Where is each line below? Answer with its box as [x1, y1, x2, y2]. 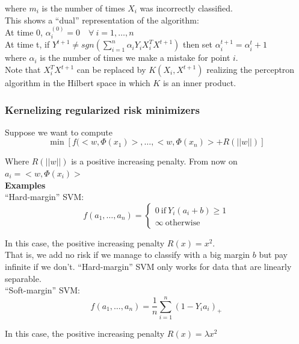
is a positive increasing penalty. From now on [71, 155, 238, 167]
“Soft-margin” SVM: [5, 284, 80, 296]
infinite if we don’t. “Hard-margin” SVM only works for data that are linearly [5, 260, 292, 272]
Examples [5, 178, 46, 191]
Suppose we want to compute [5, 125, 113, 138]
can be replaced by [76, 63, 146, 76]
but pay [259, 248, 288, 261]
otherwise [165, 218, 200, 227]
